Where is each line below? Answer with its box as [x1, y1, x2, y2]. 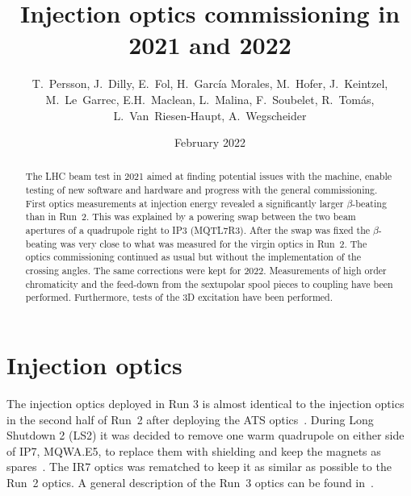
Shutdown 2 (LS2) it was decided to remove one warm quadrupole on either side [6, 427, 405, 444]
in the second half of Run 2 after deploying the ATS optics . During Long [6, 411, 374, 427]
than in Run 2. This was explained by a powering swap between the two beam [25, 210, 356, 223]
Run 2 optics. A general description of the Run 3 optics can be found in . [6, 473, 374, 490]
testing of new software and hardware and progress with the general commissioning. [25, 183, 378, 197]
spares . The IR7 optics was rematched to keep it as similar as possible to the [6, 458, 392, 475]
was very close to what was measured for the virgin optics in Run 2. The [60, 236, 367, 250]
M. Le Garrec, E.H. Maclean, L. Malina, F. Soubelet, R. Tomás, [45, 90, 375, 107]
